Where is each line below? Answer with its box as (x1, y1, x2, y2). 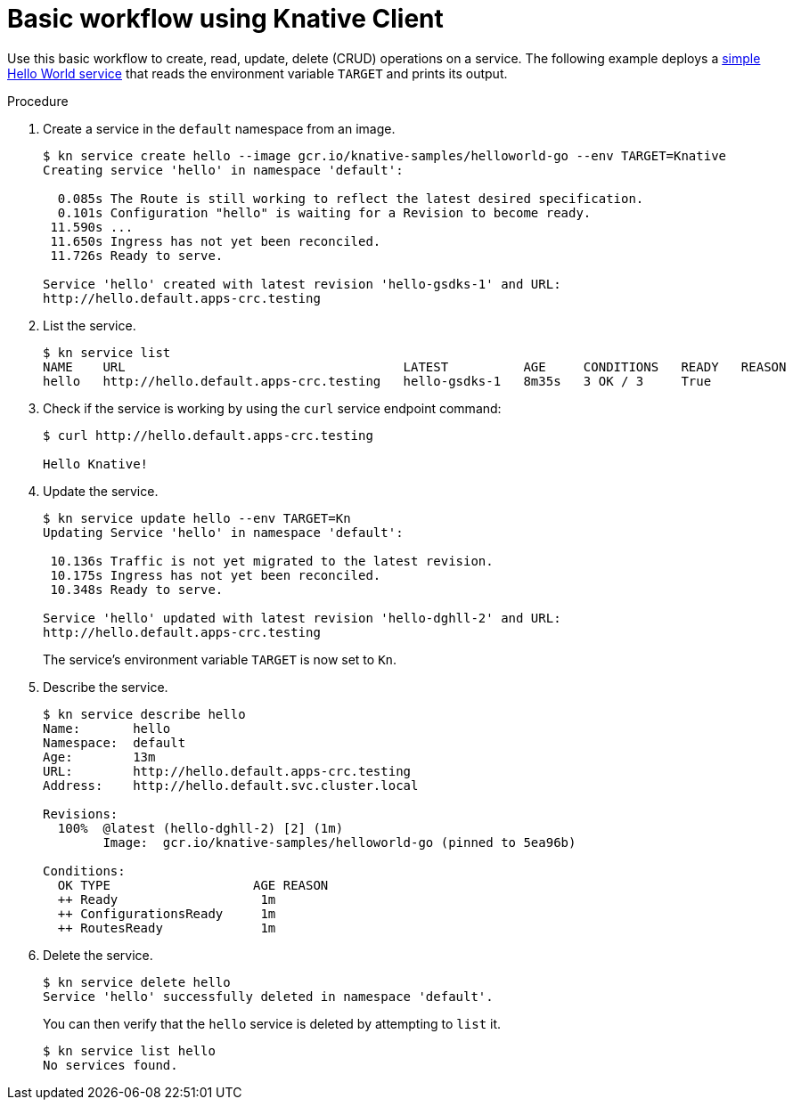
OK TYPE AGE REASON (57, 877, 329, 892)
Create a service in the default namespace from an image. (43, 120, 396, 136)
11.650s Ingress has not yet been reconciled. (50, 233, 381, 248)
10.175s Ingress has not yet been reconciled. (50, 567, 381, 582)
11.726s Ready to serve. (50, 248, 224, 263)
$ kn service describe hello (43, 706, 246, 721)
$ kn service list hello (43, 1043, 216, 1058)
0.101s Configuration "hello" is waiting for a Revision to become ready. (57, 205, 592, 220)
